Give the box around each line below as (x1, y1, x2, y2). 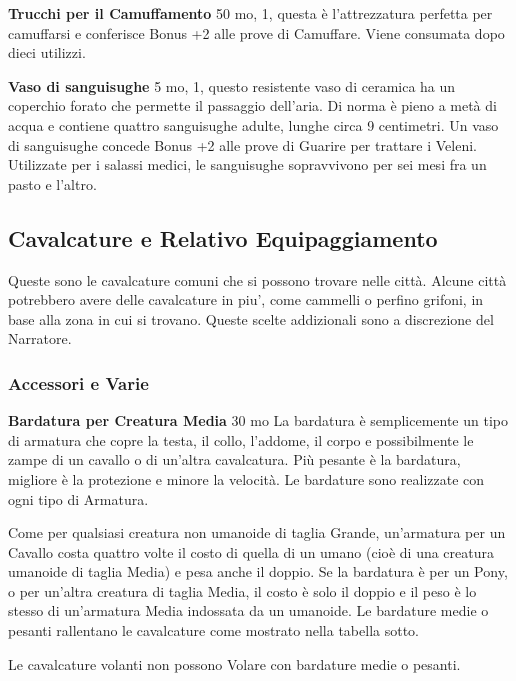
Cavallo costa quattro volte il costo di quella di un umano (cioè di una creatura (8, 541, 494, 562)
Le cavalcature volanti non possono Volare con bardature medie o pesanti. (8, 653, 461, 674)
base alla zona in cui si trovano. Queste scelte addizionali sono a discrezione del (8, 308, 494, 329)
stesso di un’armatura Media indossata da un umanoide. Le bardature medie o (8, 600, 489, 621)
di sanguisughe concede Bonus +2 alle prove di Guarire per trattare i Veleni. (8, 134, 477, 155)
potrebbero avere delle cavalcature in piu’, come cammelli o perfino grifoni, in (8, 289, 484, 310)
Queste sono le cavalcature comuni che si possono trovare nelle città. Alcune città (8, 269, 507, 290)
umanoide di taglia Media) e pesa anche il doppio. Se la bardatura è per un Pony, (8, 561, 508, 582)
